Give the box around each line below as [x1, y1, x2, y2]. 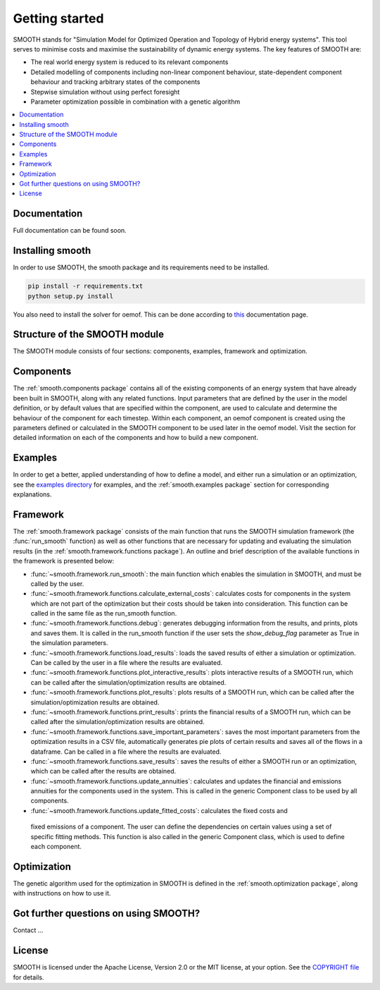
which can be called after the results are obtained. [30, 767, 177, 776]
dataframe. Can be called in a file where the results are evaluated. [30, 747, 222, 756]
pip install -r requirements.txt [27, 282, 144, 291]
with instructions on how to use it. [13, 889, 111, 898]
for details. [13, 973, 44, 982]
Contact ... [13, 926, 44, 934]
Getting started [13, 11, 104, 26]
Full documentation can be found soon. [13, 226, 127, 235]
